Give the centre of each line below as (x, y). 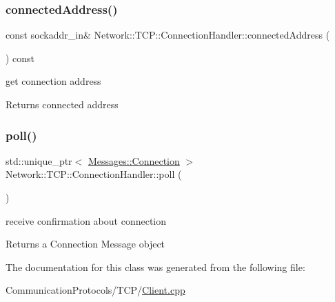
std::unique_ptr (39, 160)
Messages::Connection (134, 160)
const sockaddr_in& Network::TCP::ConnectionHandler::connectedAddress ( (168, 35)
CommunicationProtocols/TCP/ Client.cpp (95, 290)
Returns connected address (62, 104)
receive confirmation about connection (86, 220)
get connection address (53, 81)
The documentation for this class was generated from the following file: (155, 266)
